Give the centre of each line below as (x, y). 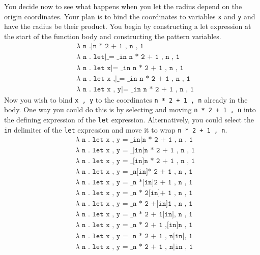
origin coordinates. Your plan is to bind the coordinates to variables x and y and (130, 16)
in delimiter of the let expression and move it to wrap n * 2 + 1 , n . (116, 129)
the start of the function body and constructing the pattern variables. (113, 36)
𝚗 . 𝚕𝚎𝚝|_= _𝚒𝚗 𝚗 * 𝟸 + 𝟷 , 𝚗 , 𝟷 (131, 57)
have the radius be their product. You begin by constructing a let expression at (128, 26)
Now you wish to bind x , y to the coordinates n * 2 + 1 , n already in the (126, 99)
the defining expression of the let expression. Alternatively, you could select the (129, 119)
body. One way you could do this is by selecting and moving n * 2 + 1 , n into (130, 109)
